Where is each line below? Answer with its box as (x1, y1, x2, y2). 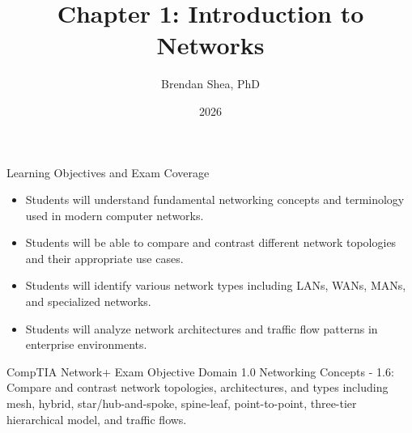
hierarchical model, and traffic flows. (6, 410, 187, 427)
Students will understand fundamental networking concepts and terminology (25, 191, 405, 208)
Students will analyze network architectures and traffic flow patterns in (25, 320, 378, 337)
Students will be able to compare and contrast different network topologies (25, 234, 397, 251)
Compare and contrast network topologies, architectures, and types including (6, 379, 389, 396)
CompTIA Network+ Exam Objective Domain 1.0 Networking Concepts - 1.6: (6, 363, 394, 380)
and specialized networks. (25, 293, 151, 310)
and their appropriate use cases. (25, 249, 184, 266)
